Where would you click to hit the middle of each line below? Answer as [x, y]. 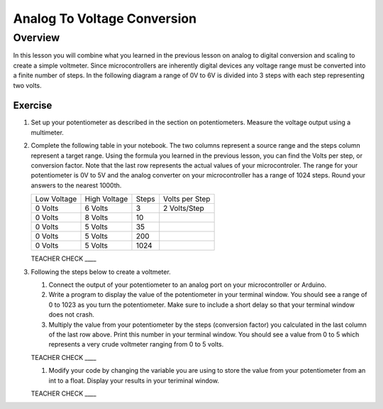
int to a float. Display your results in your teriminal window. [134, 381]
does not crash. [72, 315]
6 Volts [96, 208]
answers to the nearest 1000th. [76, 185]
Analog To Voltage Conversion [105, 18]
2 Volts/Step [184, 208]
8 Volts [96, 218]
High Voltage [106, 199]
